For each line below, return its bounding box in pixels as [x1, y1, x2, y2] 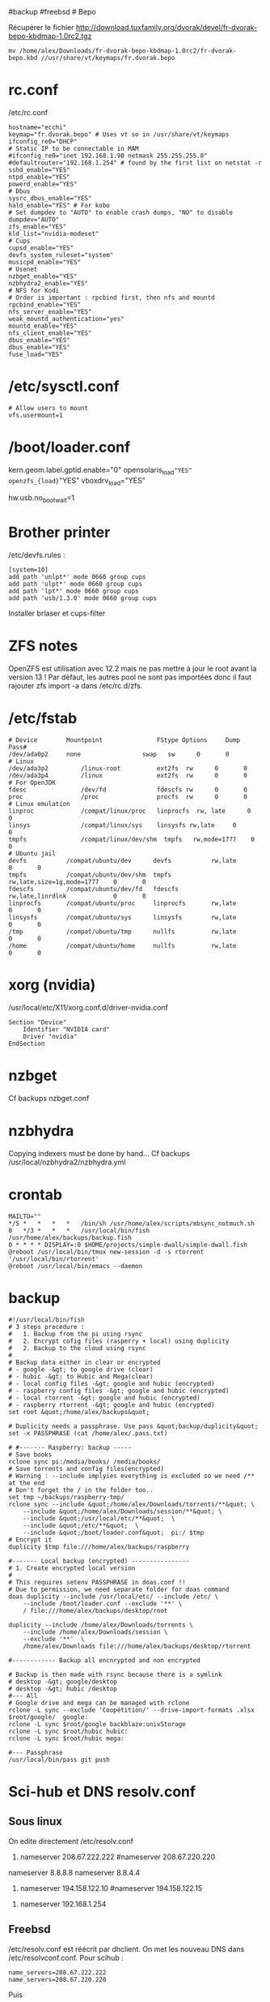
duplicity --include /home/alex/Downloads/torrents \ [8, 1621, 194, 1629]
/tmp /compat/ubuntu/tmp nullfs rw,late [8, 928, 237, 936]
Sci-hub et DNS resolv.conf [8, 1782, 196, 1801]
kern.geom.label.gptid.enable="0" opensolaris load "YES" [8, 465, 192, 477]
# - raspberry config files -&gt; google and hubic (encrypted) [8, 1387, 230, 1395]
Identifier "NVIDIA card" [23, 1025, 111, 1033]
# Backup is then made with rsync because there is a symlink [8, 1670, 222, 1678]
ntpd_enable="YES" [8, 173, 70, 181]
